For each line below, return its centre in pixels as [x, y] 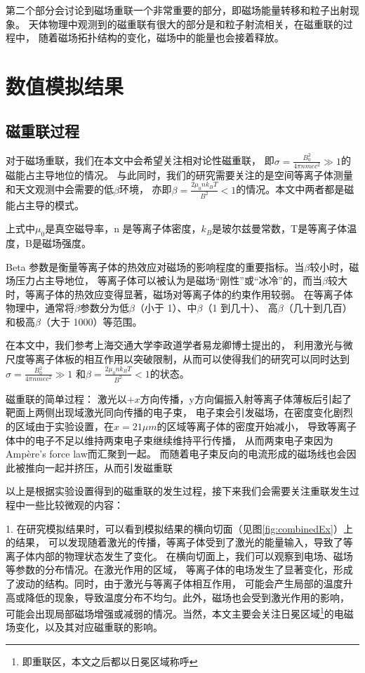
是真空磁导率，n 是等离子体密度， [123, 228]
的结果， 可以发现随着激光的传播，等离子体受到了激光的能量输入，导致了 [174, 542]
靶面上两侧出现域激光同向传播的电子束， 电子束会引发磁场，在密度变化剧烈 [179, 412]
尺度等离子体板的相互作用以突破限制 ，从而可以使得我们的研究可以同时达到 [178, 359]
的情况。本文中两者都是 [290, 189]
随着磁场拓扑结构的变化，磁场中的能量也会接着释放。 [161, 38]
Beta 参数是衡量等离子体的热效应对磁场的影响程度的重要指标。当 [155, 266]
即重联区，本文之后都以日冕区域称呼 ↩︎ [110, 661]
